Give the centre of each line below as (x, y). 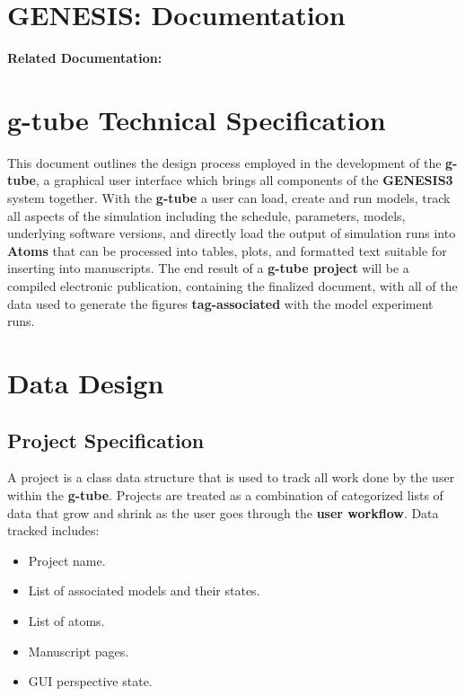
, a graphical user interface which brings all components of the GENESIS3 (244, 180)
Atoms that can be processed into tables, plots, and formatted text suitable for (227, 250)
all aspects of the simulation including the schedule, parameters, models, (206, 215)
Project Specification (106, 440)
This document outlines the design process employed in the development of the (224, 162)
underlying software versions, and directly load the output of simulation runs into (232, 233)
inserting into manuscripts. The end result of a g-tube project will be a (208, 268)
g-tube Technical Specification (197, 119)
